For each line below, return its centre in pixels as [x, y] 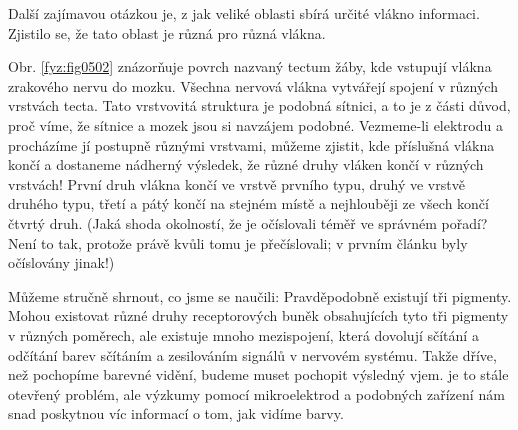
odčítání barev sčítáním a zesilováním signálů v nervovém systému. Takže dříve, [252, 354]
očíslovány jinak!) [61, 262]
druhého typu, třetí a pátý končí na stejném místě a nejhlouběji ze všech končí [248, 203]
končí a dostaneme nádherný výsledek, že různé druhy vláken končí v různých [246, 164]
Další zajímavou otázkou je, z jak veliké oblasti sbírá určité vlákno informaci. [244, 13]
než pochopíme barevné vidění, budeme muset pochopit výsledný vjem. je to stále [258, 374]
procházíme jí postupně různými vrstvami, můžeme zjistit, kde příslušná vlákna [251, 144]
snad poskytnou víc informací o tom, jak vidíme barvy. [176, 413]
